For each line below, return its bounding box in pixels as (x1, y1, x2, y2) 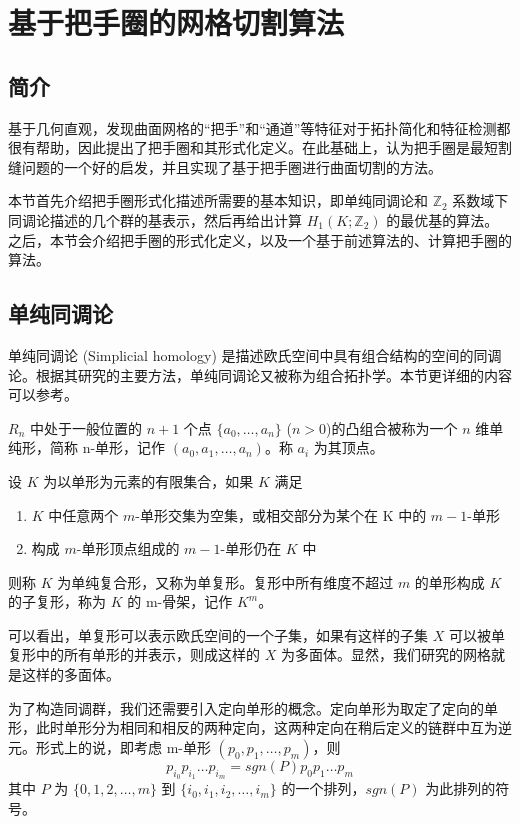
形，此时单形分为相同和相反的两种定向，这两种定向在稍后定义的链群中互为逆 (8, 717, 512, 738)
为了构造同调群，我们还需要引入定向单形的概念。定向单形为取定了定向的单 (8, 697, 498, 718)
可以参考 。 (8, 384, 78, 405)
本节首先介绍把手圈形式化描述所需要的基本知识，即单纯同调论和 (8, 190, 428, 211)
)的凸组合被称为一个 (326, 417, 458, 438)
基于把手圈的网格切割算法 (8, 2, 345, 43)
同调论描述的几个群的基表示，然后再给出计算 (8, 209, 302, 230)
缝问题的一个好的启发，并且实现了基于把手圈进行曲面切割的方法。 (8, 156, 442, 177)
